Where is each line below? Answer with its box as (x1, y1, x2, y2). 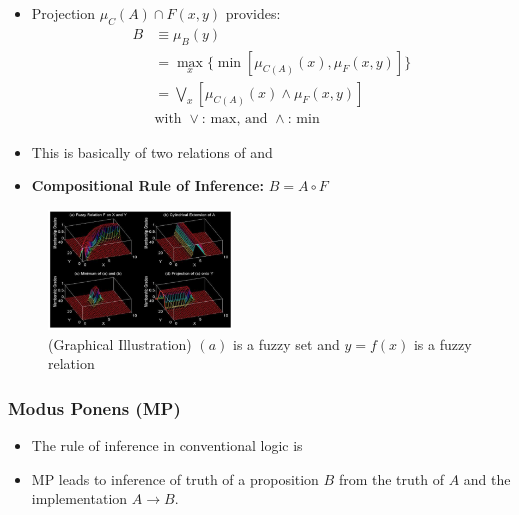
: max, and (201, 111, 268, 126)
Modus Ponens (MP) (8, 395, 181, 420)
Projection (31, 3, 96, 23)
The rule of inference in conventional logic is (31, 434, 303, 455)
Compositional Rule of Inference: (31, 175, 264, 196)
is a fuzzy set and (233, 333, 340, 354)
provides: (225, 3, 281, 23)
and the (463, 468, 511, 489)
